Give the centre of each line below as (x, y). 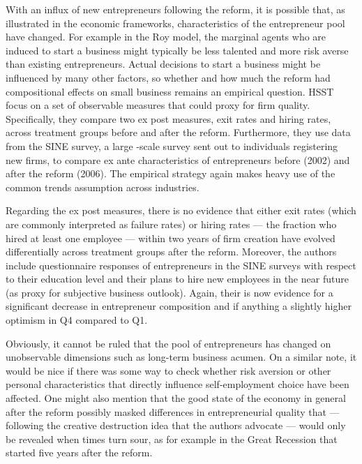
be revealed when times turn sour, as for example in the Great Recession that (172, 439)
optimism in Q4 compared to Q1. (77, 320)
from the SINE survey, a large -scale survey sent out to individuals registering (172, 145)
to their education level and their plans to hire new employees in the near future (177, 279)
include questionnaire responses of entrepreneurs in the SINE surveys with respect (181, 265)
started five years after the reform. (79, 452)
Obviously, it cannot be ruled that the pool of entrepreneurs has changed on (168, 343)
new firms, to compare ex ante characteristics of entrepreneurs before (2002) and (178, 159)
